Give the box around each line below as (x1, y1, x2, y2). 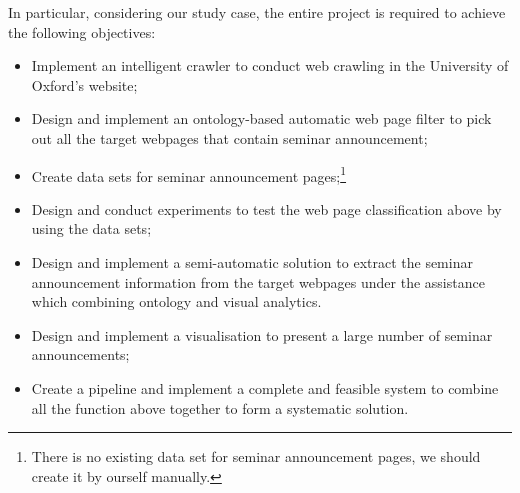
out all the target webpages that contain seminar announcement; (31, 127, 428, 148)
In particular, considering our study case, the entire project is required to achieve (8, 2, 506, 22)
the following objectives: (8, 21, 156, 42)
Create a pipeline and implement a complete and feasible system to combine (31, 377, 499, 398)
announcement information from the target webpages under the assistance (31, 271, 485, 292)
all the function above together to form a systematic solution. (31, 397, 409, 418)
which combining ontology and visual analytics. (31, 291, 322, 312)
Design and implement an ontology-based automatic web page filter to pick (31, 108, 492, 129)
